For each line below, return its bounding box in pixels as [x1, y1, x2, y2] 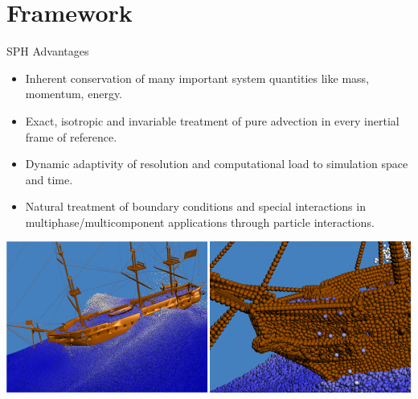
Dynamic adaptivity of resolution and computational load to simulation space [25, 155, 408, 172]
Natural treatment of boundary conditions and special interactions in [25, 198, 366, 215]
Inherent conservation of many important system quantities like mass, [25, 69, 369, 86]
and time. [25, 171, 73, 187]
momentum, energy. [25, 85, 123, 102]
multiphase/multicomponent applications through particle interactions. [25, 213, 375, 230]
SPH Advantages [6, 43, 89, 60]
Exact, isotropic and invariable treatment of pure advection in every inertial [25, 112, 400, 129]
